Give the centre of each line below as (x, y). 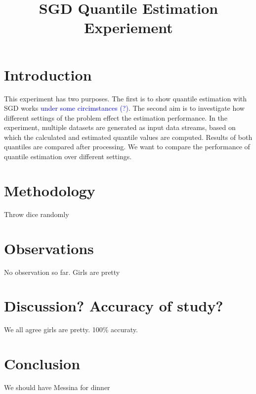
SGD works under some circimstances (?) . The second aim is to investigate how (124, 108)
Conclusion (42, 363)
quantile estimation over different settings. (68, 156)
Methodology (50, 190)
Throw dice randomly (37, 214)
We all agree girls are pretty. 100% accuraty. (71, 329)
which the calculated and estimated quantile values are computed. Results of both (128, 137)
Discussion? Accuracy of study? (114, 306)
